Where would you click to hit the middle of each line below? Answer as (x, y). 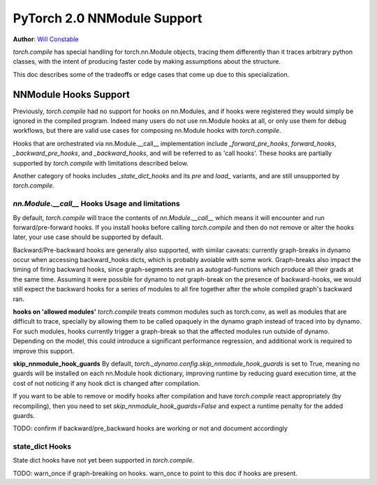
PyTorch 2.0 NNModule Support (108, 18)
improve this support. (44, 351)
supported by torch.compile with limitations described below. (101, 163)
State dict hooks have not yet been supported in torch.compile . (104, 461)
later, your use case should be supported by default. (88, 237)
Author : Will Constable (46, 39)
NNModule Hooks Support (72, 94)
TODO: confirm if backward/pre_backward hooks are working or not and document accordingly (150, 428)
